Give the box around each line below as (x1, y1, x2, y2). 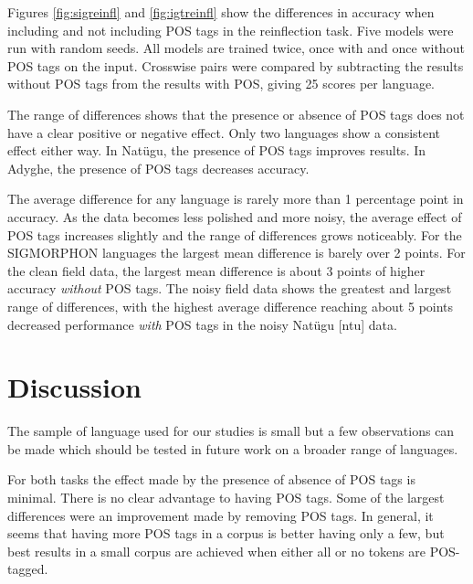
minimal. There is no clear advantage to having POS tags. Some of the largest (7, 488, 445, 506)
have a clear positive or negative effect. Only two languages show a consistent (7, 122, 441, 142)
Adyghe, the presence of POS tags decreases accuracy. (7, 158, 310, 177)
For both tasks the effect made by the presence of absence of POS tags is (7, 470, 415, 489)
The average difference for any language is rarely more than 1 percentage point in (7, 189, 464, 208)
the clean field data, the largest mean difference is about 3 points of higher (7, 260, 426, 280)
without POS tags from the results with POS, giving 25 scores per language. (7, 74, 436, 93)
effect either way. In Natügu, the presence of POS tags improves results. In (7, 141, 426, 160)
